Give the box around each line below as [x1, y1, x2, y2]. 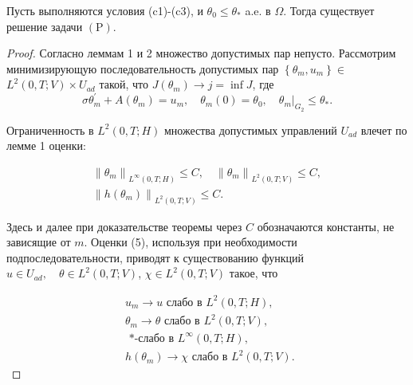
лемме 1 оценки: [6, 137, 86, 154]
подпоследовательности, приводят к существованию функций [6, 249, 304, 265]
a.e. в [245, 2, 271, 18]
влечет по [360, 121, 407, 138]
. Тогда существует [283, 2, 375, 18]
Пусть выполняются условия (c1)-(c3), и [6, 2, 203, 18]
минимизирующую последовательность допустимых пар [6, 60, 279, 77]
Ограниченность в [6, 121, 94, 138]
